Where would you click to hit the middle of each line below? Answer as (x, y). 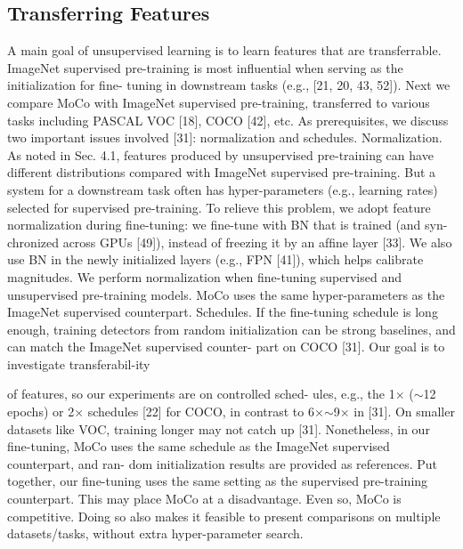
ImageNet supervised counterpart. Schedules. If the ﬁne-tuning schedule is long (223, 312)
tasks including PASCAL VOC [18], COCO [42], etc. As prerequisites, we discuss (228, 120)
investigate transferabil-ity (79, 363)
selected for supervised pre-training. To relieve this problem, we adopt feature (219, 207)
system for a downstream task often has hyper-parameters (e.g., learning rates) (223, 189)
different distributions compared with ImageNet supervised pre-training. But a (222, 172)
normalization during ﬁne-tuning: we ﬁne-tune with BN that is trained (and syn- (227, 225)
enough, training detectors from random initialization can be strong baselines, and (231, 329)
